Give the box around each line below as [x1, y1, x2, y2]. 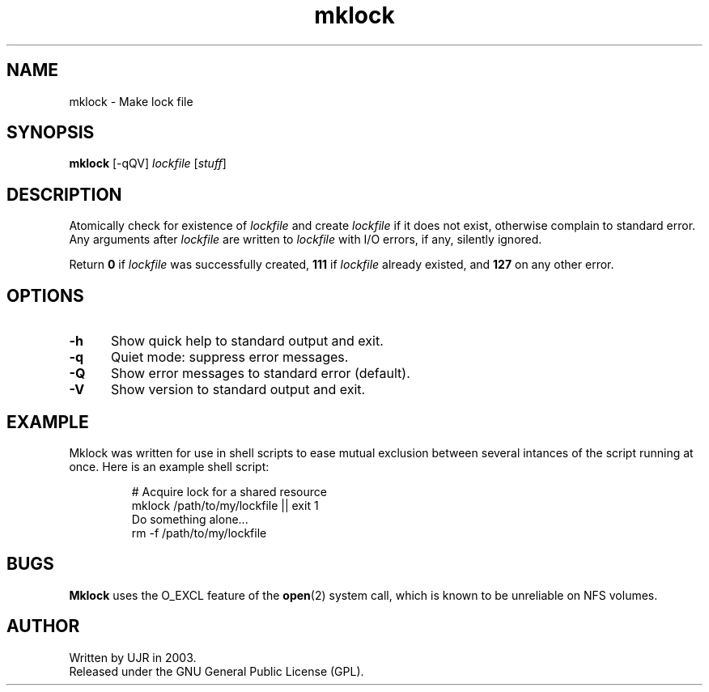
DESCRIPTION [6, 184, 122, 205]
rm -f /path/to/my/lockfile [131, 525, 267, 540]
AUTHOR [6, 616, 80, 637]
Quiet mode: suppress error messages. [110, 349, 349, 366]
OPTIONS [6, 285, 84, 306]
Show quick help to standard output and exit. [110, 333, 384, 350]
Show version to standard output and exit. [110, 381, 366, 398]
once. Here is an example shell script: [69, 459, 270, 473]
